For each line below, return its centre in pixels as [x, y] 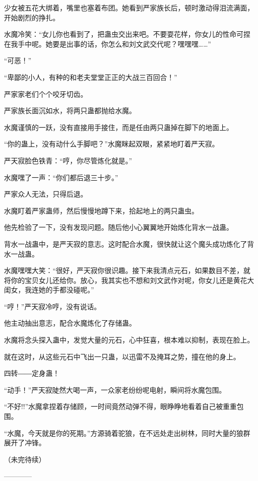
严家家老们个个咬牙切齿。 [46, 94]
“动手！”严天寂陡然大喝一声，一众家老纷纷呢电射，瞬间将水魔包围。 [115, 389]
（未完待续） [25, 459]
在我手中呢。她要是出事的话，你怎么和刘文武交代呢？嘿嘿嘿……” [108, 43]
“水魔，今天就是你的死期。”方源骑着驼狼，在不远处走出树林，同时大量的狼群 [127, 433]
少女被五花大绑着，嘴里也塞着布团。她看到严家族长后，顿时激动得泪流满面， [129, 7]
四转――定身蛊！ [32, 373]
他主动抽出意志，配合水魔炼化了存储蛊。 [70, 323]
